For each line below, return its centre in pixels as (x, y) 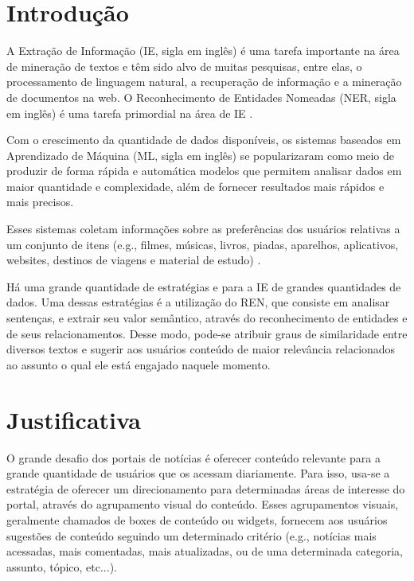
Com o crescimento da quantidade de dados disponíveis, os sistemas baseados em (204, 140)
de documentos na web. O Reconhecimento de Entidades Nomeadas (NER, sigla (201, 97)
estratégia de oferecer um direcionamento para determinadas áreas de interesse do (206, 488)
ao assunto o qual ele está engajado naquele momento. (139, 364)
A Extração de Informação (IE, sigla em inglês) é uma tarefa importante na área (203, 51)
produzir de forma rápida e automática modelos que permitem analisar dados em (204, 171)
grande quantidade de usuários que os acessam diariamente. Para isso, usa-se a (198, 473)
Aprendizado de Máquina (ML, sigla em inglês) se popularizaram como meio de (201, 155)
